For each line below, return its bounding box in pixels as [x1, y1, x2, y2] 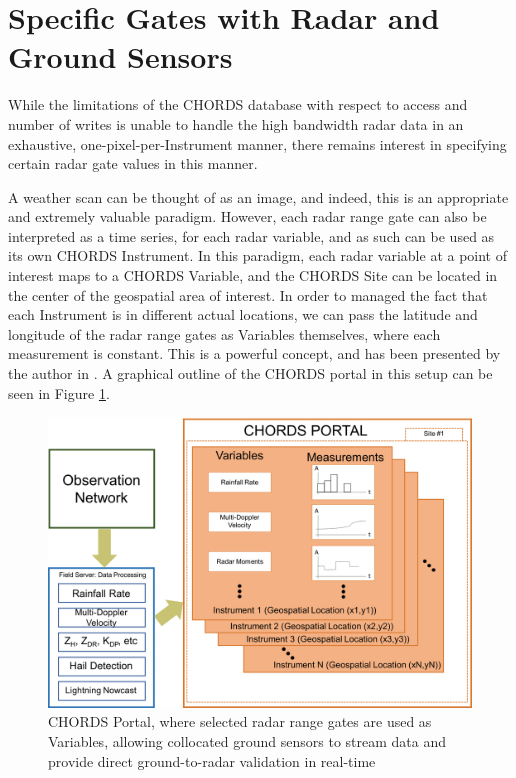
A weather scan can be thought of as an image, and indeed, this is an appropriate [8, 186, 509, 207]
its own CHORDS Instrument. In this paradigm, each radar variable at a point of [8, 245, 507, 266]
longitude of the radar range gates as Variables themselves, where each [8, 323, 441, 344]
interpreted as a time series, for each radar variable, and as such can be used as [8, 225, 495, 246]
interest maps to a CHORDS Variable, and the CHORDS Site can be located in [8, 265, 498, 286]
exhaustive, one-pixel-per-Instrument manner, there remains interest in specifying [8, 133, 507, 154]
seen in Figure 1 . [8, 382, 110, 403]
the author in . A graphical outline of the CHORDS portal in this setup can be [8, 363, 493, 384]
